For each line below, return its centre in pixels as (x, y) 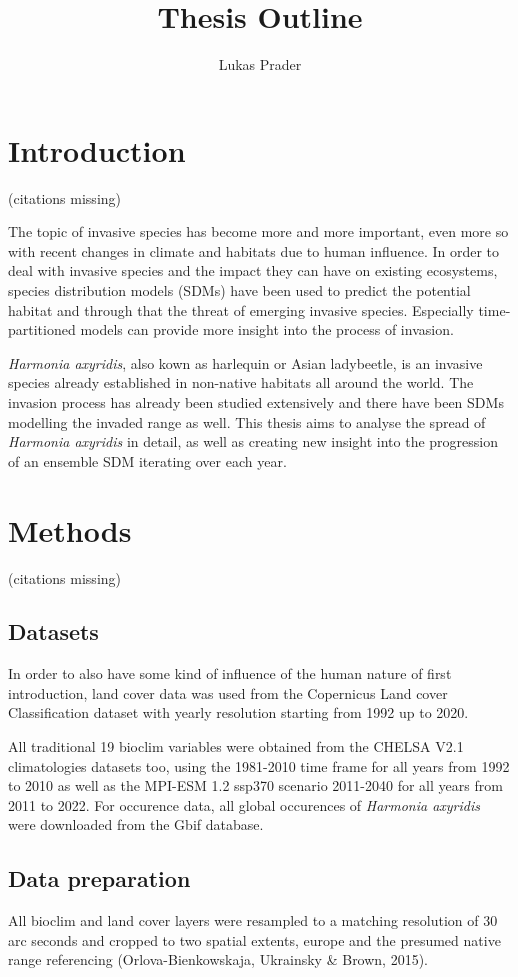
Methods (70, 529)
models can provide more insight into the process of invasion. (267, 329)
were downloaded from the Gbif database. (136, 824)
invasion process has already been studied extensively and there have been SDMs (256, 402)
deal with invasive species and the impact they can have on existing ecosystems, (253, 270)
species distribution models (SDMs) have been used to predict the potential (239, 290)
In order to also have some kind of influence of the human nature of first (230, 673)
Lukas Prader (260, 64)
